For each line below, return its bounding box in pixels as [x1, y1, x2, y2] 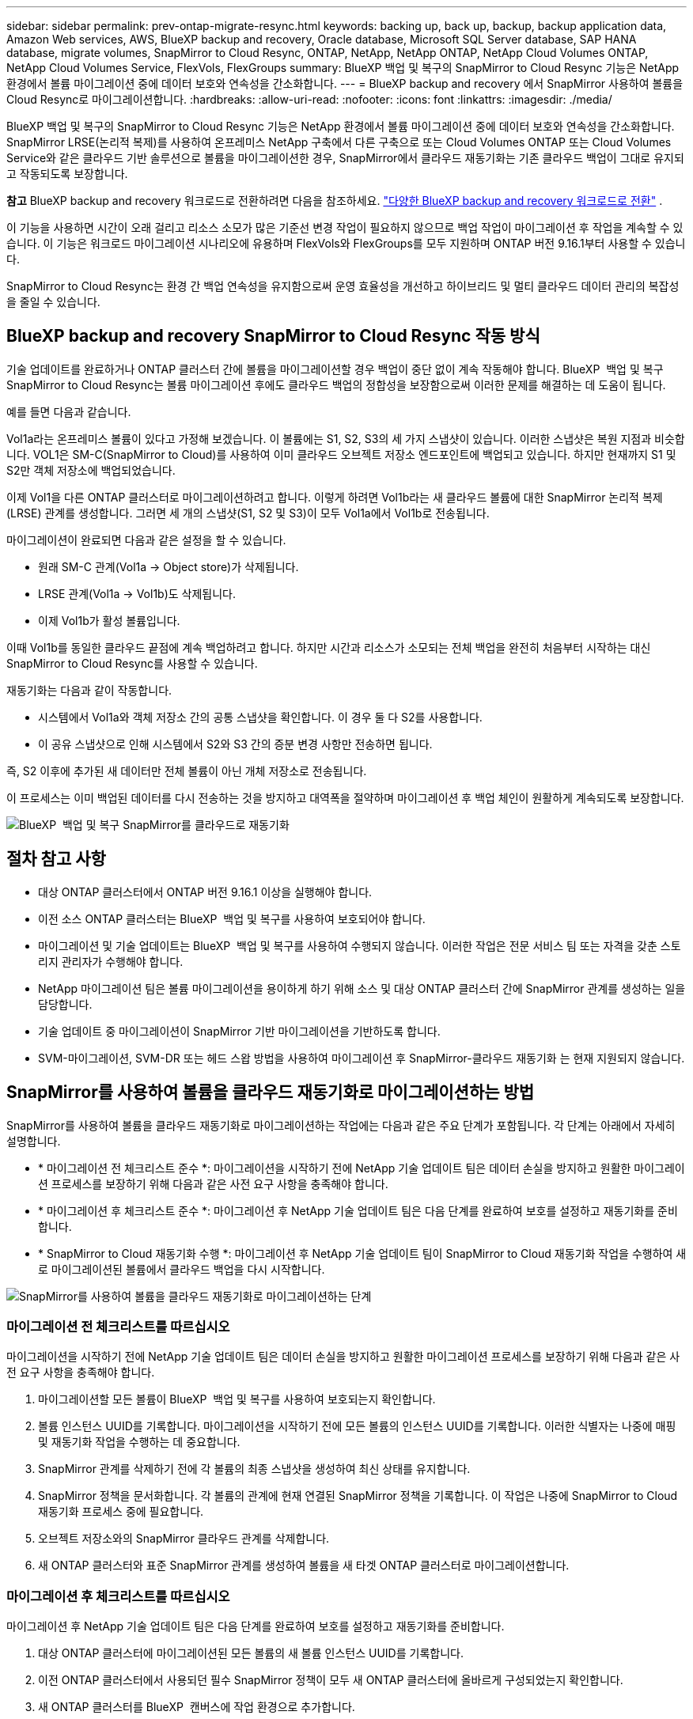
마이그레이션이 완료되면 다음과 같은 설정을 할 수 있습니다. [6, 532, 286, 547]
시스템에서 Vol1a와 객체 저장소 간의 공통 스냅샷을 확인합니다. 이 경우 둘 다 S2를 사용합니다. [38, 710, 483, 724]
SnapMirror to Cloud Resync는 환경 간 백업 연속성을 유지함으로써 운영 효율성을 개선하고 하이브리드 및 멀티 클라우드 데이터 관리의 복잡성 [6, 279, 680, 293]
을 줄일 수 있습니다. [6, 295, 100, 309]
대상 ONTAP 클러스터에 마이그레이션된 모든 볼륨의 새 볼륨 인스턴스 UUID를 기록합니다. [38, 1646, 464, 1660]
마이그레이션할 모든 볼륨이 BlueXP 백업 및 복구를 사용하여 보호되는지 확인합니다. [38, 1392, 436, 1407]
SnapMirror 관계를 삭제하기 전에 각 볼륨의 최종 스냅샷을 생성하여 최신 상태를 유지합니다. [38, 1462, 471, 1476]
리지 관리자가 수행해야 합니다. [38, 954, 184, 968]
